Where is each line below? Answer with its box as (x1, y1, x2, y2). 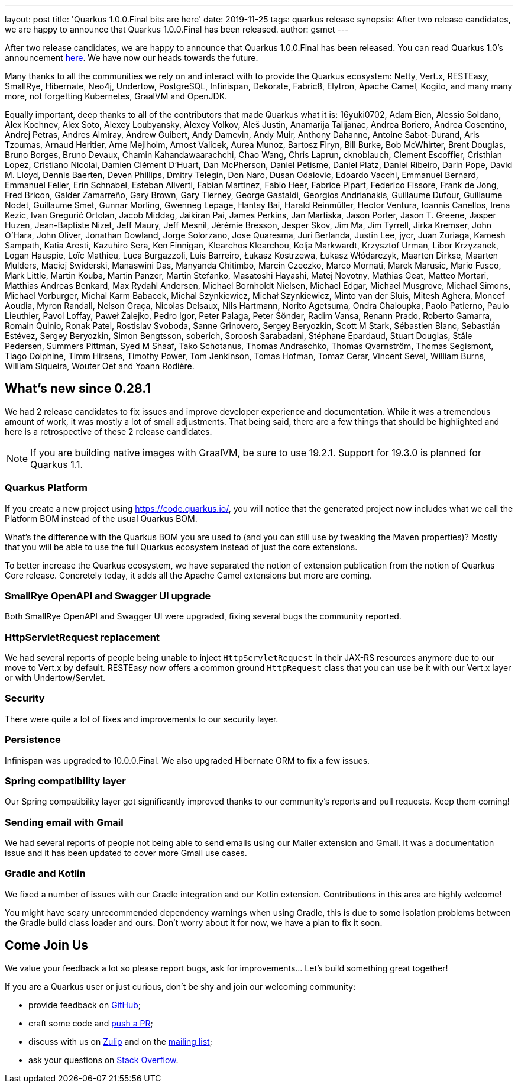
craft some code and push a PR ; (28, 1018, 153, 1028)
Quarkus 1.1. (30, 458, 83, 470)
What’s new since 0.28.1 (5, 381, 151, 396)
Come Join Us (5, 938, 89, 953)
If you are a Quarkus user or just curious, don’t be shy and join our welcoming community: (5, 981, 356, 992)
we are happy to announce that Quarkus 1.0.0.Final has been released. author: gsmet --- (5, 24, 349, 34)
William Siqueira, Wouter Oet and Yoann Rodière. (5, 361, 195, 371)
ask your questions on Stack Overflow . (28, 1054, 179, 1065)
